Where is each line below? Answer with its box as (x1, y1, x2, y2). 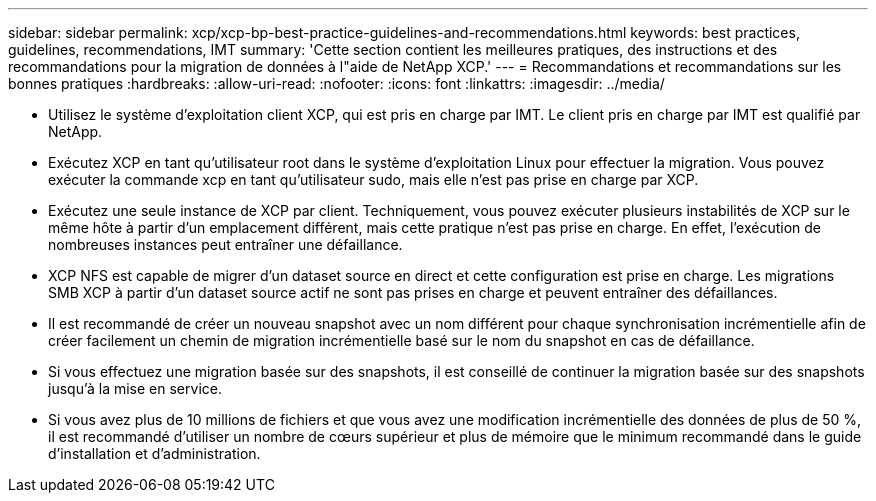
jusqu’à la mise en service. (48, 380, 222, 397)
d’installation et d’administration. (48, 445, 261, 462)
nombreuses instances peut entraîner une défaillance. (48, 236, 403, 253)
